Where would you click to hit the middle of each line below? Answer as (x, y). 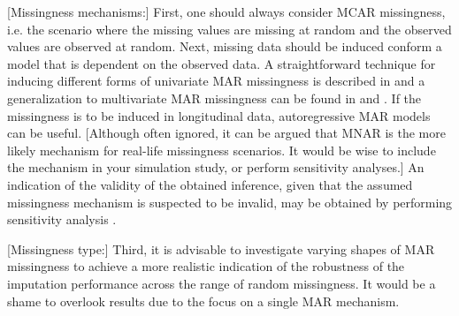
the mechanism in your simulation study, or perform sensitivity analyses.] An (216, 167)
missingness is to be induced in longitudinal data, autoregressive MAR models (219, 115)
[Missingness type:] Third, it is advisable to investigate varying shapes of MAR (221, 248)
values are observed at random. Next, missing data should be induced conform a (225, 46)
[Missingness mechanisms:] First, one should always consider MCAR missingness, (226, 11)
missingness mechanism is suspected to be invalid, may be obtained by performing (230, 202)
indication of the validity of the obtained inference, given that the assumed (210, 184)
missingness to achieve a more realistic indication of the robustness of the (206, 266)
